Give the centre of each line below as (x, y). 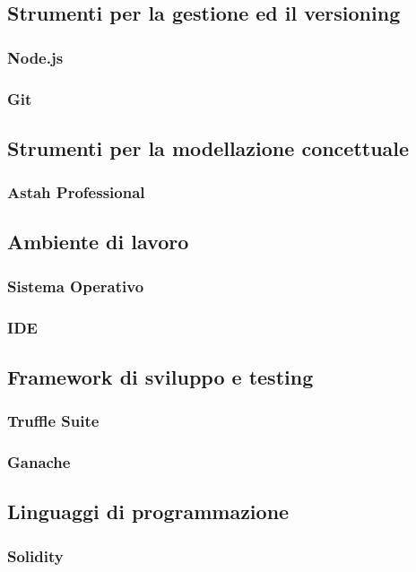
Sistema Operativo (76, 286)
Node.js (35, 57)
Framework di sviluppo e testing (160, 376)
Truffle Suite (53, 421)
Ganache (39, 462)
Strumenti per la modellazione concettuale (208, 147)
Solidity (35, 555)
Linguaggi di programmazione (148, 511)
